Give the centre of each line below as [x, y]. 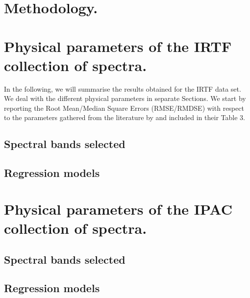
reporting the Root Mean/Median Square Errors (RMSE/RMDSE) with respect [124, 108]
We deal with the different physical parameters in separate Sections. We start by [125, 98]
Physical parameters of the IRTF [118, 46]
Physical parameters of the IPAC [118, 209]
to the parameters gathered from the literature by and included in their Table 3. [125, 117]
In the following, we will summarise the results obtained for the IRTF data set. [123, 88]
